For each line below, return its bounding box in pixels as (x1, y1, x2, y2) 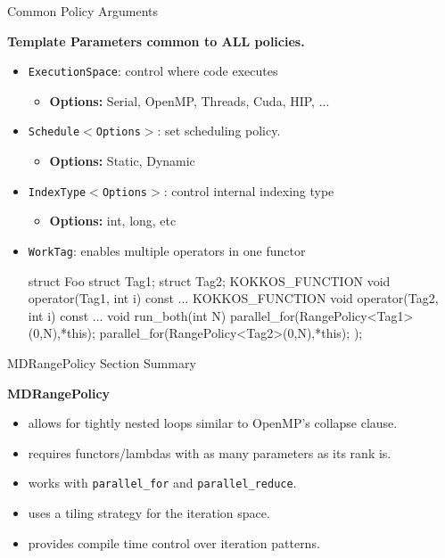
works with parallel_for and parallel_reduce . (28, 473, 297, 492)
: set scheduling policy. (157, 121, 281, 140)
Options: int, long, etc (49, 211, 177, 230)
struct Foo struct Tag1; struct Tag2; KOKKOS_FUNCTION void (28, 271, 391, 290)
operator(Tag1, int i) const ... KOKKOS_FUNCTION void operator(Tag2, (28, 289, 439, 308)
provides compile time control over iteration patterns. (28, 533, 320, 552)
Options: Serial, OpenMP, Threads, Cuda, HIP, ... (49, 91, 330, 110)
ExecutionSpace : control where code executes (28, 62, 278, 80)
